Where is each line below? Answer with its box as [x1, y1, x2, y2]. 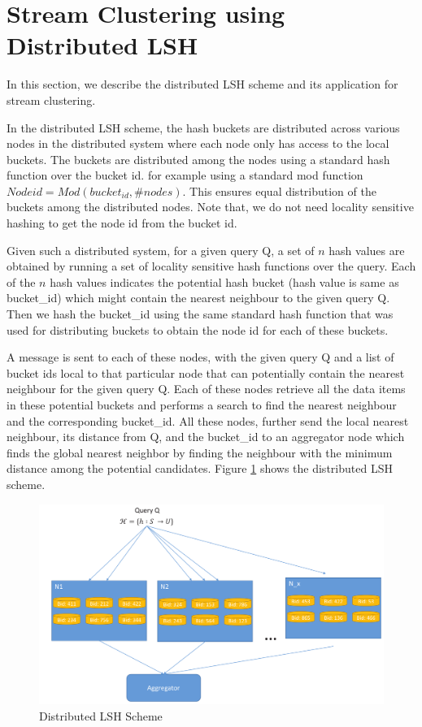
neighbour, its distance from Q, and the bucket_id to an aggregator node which [7, 428, 405, 445]
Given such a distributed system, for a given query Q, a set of [7, 241, 315, 258]
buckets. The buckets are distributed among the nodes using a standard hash [7, 150, 390, 167]
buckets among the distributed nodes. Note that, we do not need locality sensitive [7, 198, 414, 215]
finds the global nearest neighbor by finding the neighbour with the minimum [7, 444, 393, 461]
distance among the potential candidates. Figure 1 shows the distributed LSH [7, 460, 393, 477]
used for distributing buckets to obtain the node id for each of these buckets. [7, 321, 389, 338]
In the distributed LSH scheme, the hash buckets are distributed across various [7, 119, 400, 136]
